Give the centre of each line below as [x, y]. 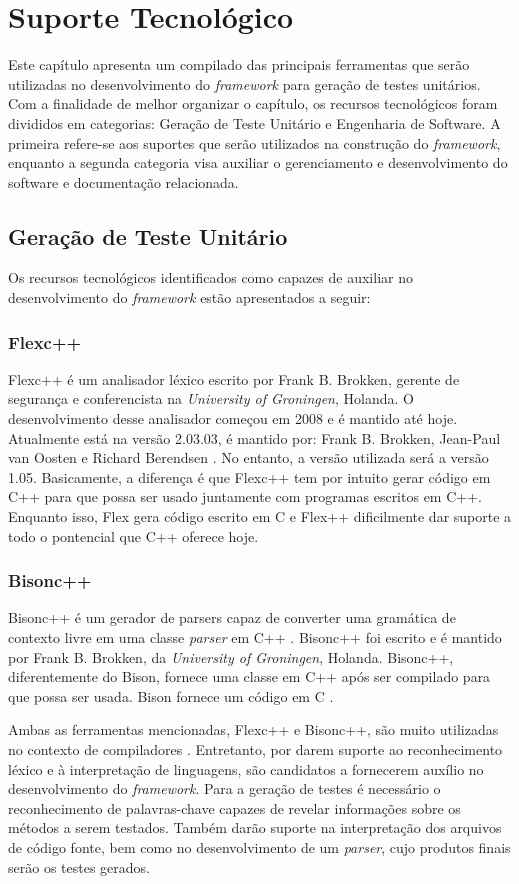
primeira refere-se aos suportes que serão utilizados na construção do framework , [254, 142]
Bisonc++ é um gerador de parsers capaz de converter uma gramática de [232, 617]
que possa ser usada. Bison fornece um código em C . [171, 695]
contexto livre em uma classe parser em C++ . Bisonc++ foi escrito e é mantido [255, 637]
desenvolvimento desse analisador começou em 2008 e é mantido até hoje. [233, 418]
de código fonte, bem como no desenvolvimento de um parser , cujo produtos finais [259, 846]
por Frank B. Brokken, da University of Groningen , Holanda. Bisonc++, [231, 656]
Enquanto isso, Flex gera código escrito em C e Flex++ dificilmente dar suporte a [260, 516]
